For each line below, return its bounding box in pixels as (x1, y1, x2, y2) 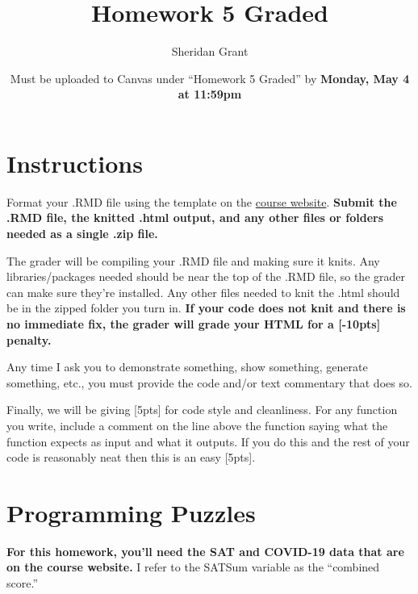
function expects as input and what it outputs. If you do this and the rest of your (6, 433, 410, 450)
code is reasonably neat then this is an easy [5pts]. (6, 449, 256, 466)
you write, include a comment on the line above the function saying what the (6, 416, 388, 433)
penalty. (6, 331, 52, 348)
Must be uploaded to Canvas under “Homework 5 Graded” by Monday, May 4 (10, 69, 410, 86)
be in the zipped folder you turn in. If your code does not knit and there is (6, 299, 406, 316)
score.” (6, 575, 38, 592)
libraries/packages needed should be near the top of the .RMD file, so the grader (6, 268, 406, 285)
